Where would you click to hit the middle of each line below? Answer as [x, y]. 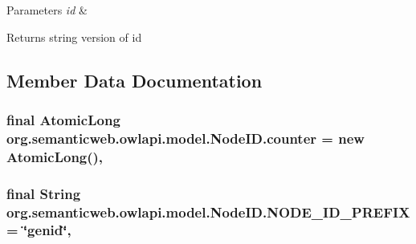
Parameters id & [47, 10]
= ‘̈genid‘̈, [39, 230]
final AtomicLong [63, 119]
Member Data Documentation [135, 80]
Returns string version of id [74, 37]
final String [44, 193]
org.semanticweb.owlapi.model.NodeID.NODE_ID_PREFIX [208, 211]
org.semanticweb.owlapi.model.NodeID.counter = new [186, 138]
